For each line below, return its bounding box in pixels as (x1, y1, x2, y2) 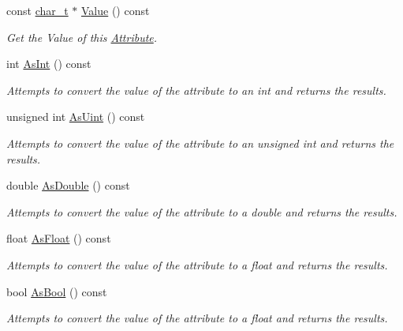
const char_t (6, 2, 69, 18)
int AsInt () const (6, 55, 91, 72)
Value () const (81, 2, 150, 18)
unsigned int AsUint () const (6, 108, 145, 125)
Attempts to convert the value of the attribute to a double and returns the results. (6, 203, 397, 220)
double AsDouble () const (6, 177, 130, 194)
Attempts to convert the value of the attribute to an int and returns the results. (6, 81, 386, 98)
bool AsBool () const (6, 283, 107, 299)
